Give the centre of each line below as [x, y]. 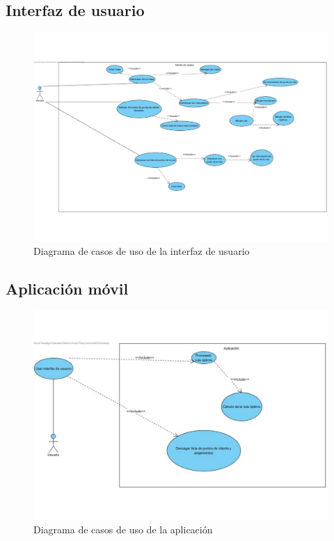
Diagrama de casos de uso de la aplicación [123, 529]
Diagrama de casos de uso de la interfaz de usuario [142, 251]
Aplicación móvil [67, 289]
